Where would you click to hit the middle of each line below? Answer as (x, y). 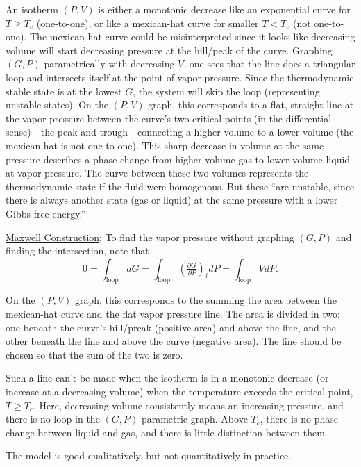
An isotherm (32, 9)
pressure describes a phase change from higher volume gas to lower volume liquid (178, 159)
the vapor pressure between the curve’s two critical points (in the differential (169, 118)
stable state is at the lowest (64, 91)
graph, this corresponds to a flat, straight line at (251, 105)
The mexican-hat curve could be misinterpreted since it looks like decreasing (192, 36)
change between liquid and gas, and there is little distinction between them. (167, 432)
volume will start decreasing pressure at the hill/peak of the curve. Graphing (169, 50)
